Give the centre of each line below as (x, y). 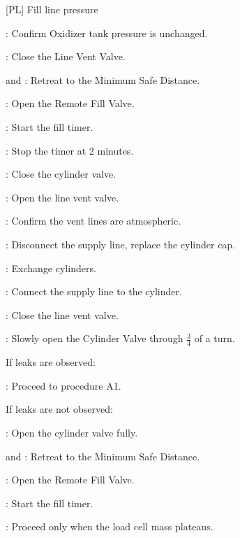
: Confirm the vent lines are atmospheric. (93, 221)
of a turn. (215, 338)
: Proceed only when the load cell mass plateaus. (110, 526)
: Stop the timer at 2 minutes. (70, 150)
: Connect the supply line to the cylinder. (94, 291)
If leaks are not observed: (59, 409)
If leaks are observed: (51, 362)
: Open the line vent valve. (62, 197)
